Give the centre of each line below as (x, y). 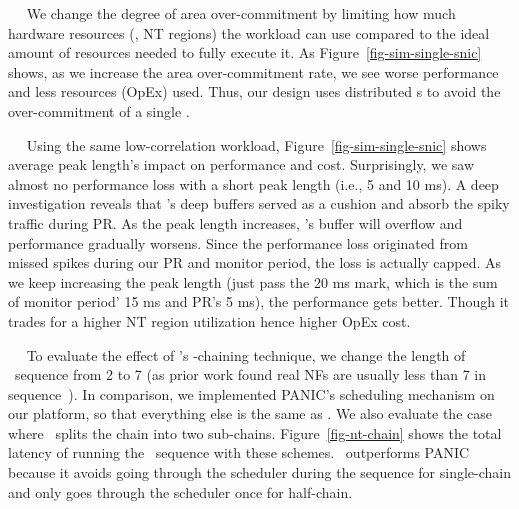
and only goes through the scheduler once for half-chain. (180, 491)
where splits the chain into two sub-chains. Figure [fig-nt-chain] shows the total (255, 432)
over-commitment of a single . (99, 110)
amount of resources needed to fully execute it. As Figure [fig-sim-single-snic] (245, 52)
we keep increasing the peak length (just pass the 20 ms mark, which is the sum (253, 281)
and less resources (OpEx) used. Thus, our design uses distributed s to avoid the (254, 91)
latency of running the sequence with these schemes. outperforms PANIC (239, 452)
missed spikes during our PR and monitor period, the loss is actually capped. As (255, 262)
